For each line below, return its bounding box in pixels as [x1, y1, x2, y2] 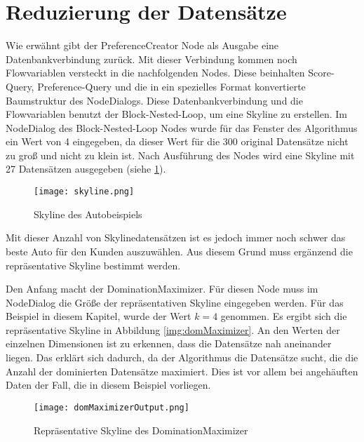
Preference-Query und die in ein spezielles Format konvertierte [37, 79, 306, 93]
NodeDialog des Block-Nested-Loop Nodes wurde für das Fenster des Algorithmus [6, 120, 358, 135]
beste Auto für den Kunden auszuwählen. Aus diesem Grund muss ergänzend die [6, 243, 353, 258]
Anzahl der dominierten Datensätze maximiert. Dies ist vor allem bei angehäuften [6, 363, 358, 378]
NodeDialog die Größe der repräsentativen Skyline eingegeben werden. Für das [6, 295, 344, 309]
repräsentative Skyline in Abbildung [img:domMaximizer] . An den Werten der [6, 322, 340, 337]
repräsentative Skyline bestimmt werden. [6, 257, 181, 272]
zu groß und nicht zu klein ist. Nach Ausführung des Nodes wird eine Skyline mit [6, 147, 355, 162]
